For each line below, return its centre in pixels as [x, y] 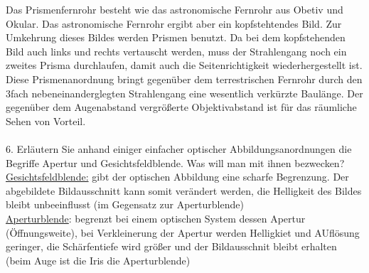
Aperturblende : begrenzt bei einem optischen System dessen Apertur [156, 218]
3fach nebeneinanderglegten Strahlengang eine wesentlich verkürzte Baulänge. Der [184, 93]
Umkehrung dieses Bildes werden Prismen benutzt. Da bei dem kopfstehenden [176, 37]
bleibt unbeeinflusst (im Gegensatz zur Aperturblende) [125, 204]
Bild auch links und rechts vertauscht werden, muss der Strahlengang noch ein [176, 51]
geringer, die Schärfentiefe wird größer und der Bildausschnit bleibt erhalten [171, 246]
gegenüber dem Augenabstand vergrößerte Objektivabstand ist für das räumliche [181, 107]
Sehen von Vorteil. [46, 121]
